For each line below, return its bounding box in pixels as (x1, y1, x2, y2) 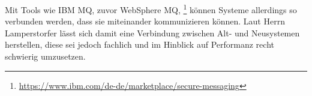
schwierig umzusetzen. (5, 50, 86, 63)
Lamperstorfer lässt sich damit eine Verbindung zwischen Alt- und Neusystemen (5, 26, 300, 39)
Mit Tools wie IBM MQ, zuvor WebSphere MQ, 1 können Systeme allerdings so (5, 2, 297, 16)
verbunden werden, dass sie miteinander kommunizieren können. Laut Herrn (5, 15, 285, 27)
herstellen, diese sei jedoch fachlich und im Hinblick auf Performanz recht (5, 38, 274, 51)
